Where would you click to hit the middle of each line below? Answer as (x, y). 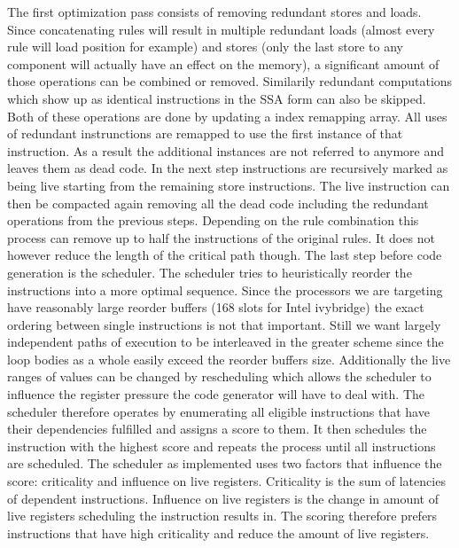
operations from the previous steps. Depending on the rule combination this (213, 220)
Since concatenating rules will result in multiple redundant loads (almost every (221, 29)
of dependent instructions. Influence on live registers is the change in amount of (223, 498)
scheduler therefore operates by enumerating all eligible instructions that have (218, 411)
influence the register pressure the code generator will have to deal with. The (216, 394)
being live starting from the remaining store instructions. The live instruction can (229, 185)
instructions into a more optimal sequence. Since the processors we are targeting (225, 290)
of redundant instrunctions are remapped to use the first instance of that (205, 133)
